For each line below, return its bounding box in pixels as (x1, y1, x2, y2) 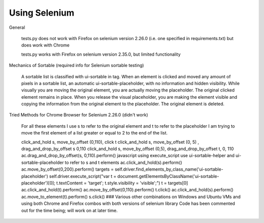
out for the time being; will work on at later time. (21, 207, 118, 213)
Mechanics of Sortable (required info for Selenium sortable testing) (9, 63, 144, 68)
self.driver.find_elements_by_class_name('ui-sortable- (114, 166, 223, 172)
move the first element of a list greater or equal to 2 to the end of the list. (21, 130, 168, 136)
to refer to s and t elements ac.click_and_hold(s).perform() (65, 159, 182, 165)
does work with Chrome (21, 42, 70, 48)
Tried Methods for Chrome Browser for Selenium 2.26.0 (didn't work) (9, 112, 149, 118)
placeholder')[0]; (21, 180, 56, 186)
